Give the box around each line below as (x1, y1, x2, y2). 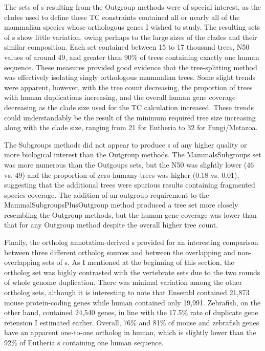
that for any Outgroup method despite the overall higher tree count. (4, 219, 218, 230)
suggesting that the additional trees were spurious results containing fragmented (4, 179, 255, 190)
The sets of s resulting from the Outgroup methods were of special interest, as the (4, 2, 261, 12)
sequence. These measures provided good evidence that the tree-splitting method (4, 61, 257, 72)
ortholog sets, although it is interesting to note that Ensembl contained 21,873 (4, 287, 250, 298)
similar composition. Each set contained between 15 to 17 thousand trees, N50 (4, 42, 250, 52)
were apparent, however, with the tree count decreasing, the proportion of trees (4, 81, 253, 92)
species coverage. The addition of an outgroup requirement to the (4, 189, 209, 200)
